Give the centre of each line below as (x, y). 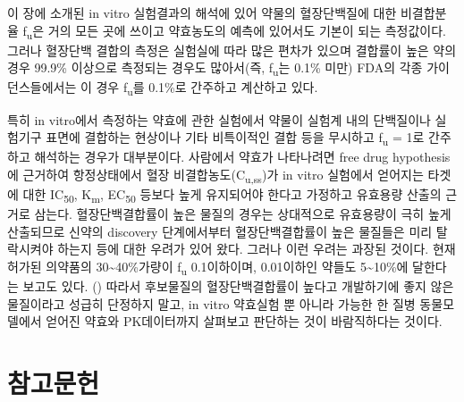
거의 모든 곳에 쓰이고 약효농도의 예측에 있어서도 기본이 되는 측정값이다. (247, 30)
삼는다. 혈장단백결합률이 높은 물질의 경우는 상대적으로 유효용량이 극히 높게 (243, 214)
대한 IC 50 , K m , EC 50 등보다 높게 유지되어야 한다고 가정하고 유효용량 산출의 (232, 195)
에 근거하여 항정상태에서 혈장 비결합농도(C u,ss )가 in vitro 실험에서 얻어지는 (215, 175)
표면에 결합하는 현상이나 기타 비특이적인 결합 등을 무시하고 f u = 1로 (235, 138)
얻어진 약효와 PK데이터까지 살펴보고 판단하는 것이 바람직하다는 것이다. (244, 321)
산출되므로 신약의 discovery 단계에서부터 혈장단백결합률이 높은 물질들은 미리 (220, 231)
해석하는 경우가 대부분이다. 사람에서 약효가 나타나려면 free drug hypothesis (242, 157)
